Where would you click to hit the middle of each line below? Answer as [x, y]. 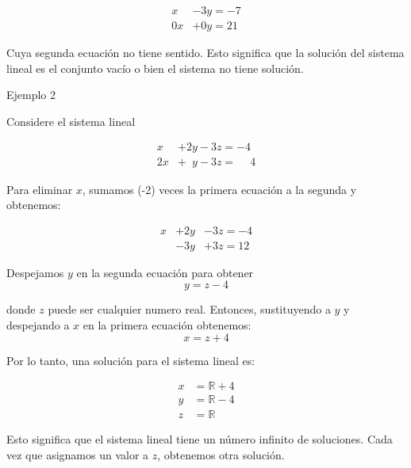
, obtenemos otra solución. [221, 454]
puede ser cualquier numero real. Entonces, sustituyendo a [189, 309]
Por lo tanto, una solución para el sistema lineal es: [131, 360]
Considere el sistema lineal [71, 121]
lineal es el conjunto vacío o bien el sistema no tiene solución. [155, 68]
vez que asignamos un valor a [78, 454]
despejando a [38, 324]
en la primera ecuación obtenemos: [167, 324]
